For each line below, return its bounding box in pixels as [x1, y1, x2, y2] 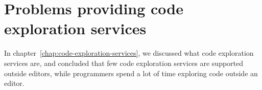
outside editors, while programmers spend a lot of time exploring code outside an [4, 67, 258, 78]
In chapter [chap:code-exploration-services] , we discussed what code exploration [4, 48, 254, 58]
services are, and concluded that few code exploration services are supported [4, 57, 244, 68]
